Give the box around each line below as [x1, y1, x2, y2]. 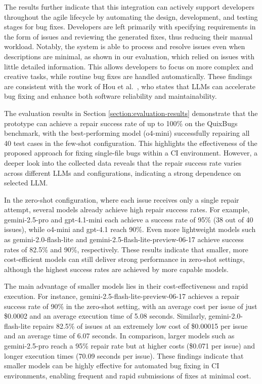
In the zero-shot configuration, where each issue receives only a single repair [4, 194, 239, 205]
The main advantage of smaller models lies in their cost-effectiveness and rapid [4, 281, 248, 291]
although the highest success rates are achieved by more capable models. [4, 263, 229, 274]
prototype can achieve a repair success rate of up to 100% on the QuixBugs [4, 118, 238, 128]
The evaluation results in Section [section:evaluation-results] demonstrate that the [4, 107, 258, 118]
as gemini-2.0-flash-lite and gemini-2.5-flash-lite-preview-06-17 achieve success [4, 234, 244, 245]
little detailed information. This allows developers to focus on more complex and [4, 61, 253, 71]
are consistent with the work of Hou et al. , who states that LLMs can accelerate [4, 81, 256, 91]
